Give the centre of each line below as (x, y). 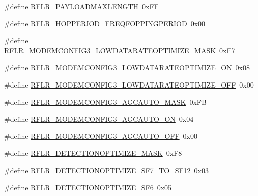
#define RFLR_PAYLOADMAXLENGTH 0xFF (81, 6)
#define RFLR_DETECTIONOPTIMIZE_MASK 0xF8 (93, 153)
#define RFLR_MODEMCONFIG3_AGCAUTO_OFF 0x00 (101, 136)
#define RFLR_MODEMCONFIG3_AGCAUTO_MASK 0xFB (105, 102)
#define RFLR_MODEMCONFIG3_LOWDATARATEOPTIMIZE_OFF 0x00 (129, 84)
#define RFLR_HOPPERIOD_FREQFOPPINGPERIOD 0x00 (105, 23)
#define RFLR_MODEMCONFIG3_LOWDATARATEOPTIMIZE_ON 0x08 (127, 67)
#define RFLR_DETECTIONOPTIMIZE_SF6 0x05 (88, 187)
